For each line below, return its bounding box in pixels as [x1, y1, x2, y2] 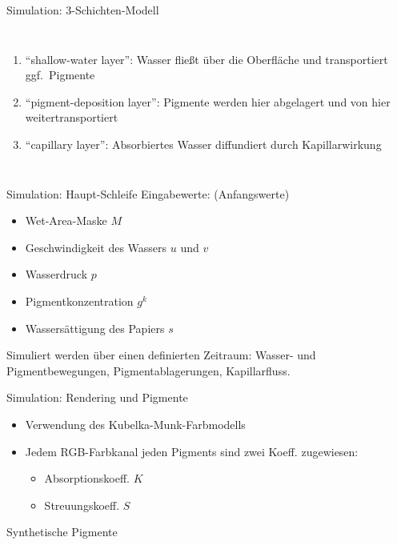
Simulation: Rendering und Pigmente [6, 389, 188, 406]
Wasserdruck [25, 266, 88, 283]
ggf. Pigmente [25, 66, 95, 83]
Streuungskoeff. [44, 496, 120, 513]
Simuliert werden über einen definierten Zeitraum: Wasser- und [6, 347, 316, 363]
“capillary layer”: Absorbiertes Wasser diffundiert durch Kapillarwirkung [25, 135, 382, 152]
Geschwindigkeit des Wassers [25, 238, 167, 255]
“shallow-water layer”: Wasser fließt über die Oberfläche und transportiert [25, 50, 388, 67]
